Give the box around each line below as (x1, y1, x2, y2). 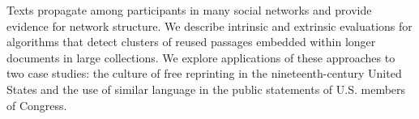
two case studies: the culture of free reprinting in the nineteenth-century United (6, 65, 402, 82)
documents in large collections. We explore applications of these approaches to (6, 49, 395, 66)
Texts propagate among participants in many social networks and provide (6, 2, 372, 18)
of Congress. (6, 96, 67, 113)
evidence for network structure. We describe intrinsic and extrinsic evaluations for (6, 17, 413, 34)
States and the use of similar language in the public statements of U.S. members (6, 80, 406, 97)
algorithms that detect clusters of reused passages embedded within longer (6, 33, 376, 50)
